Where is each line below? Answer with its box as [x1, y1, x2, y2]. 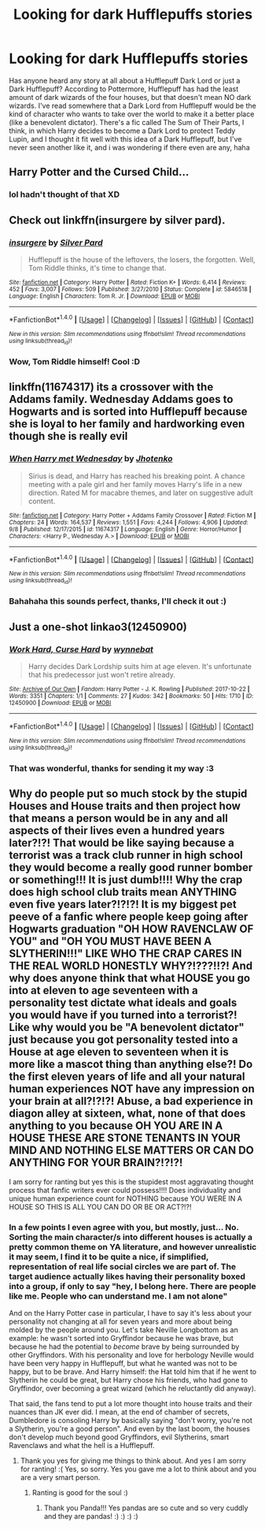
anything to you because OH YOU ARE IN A [9, 1119, 223, 1132]
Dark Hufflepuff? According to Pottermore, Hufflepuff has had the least [9, 84, 239, 94]
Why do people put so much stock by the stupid [9, 787, 248, 800]
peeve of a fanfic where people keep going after [9, 910, 248, 924]
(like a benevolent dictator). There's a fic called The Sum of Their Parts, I [9, 117, 245, 127]
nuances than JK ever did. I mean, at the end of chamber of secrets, [9, 1407, 230, 1417]
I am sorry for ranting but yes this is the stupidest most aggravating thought [9, 1176, 254, 1186]
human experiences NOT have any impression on [9, 1082, 255, 1095]
